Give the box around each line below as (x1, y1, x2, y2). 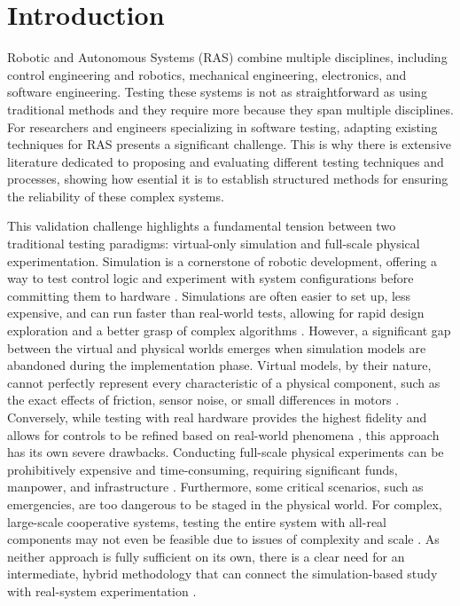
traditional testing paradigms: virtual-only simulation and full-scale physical (7, 234, 420, 253)
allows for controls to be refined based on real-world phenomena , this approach (7, 425, 440, 444)
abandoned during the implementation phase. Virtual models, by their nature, (7, 356, 432, 374)
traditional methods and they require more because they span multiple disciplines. (7, 99, 454, 118)
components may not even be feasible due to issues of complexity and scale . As (7, 530, 440, 548)
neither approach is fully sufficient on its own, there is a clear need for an (7, 547, 405, 565)
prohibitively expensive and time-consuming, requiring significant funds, (7, 460, 398, 478)
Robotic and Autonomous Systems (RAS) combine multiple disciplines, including (7, 48, 448, 67)
